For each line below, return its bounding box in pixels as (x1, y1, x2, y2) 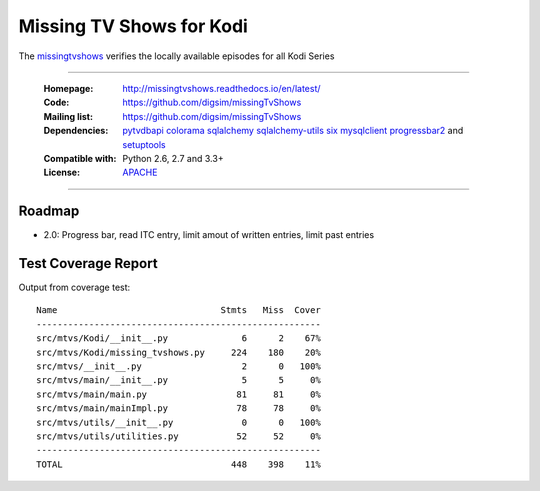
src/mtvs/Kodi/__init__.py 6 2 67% (36, 333, 322, 344)
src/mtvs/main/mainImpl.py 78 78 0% (36, 403, 322, 414)
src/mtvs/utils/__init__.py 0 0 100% (36, 416, 322, 428)
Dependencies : (43, 125, 109, 137)
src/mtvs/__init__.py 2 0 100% (36, 361, 322, 372)
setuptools (122, 138, 166, 150)
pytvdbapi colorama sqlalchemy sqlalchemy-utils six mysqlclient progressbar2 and (122, 125, 464, 137)
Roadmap (18, 203, 80, 220)
